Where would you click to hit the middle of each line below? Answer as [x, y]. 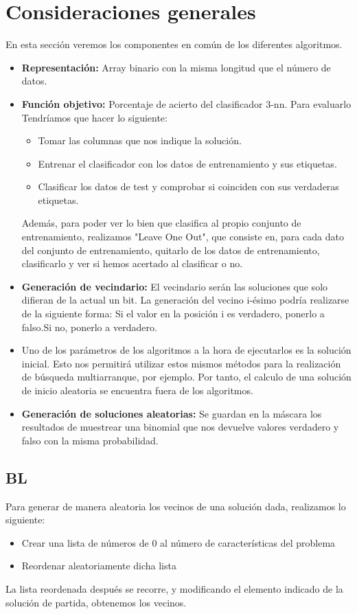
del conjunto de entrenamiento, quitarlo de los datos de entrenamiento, [171, 250]
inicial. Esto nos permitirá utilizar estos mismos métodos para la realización [181, 363]
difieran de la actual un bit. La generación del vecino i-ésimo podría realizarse [185, 300]
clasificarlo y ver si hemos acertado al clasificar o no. [132, 263]
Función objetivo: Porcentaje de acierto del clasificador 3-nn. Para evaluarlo [186, 103]
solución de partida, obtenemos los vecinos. [96, 602]
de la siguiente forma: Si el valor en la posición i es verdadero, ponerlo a [173, 314]
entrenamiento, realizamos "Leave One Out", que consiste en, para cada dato [183, 237]
